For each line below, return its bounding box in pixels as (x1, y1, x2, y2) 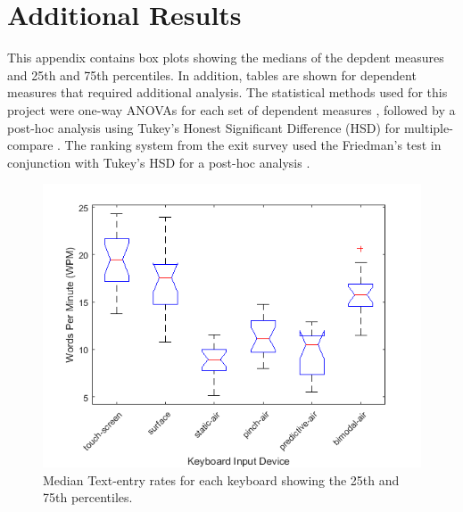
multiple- (404, 118, 453, 136)
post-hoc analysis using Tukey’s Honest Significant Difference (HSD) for (7, 118, 401, 136)
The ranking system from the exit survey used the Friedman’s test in (64, 136, 442, 154)
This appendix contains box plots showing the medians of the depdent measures (7, 48, 444, 67)
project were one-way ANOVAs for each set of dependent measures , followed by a (7, 100, 456, 119)
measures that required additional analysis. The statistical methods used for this (7, 83, 448, 102)
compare (7, 136, 54, 154)
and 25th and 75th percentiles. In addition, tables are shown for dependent (7, 65, 417, 84)
